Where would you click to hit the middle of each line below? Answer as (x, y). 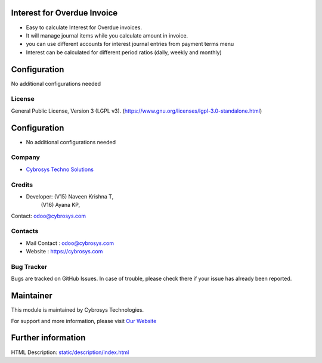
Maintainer (32, 296)
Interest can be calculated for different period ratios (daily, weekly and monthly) (124, 52)
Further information (48, 338)
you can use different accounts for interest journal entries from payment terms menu (130, 44)
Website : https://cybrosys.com (64, 252)
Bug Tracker (29, 267)
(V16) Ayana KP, (61, 205)
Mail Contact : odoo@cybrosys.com (70, 243)
